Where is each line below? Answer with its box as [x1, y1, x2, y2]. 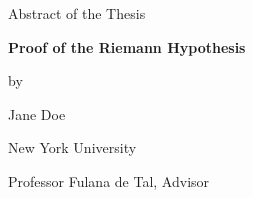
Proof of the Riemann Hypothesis [8, 36, 246, 57]
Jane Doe [8, 103, 66, 124]
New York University [8, 137, 137, 158]
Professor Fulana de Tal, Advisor [8, 170, 210, 191]
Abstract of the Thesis [8, 3, 146, 23]
